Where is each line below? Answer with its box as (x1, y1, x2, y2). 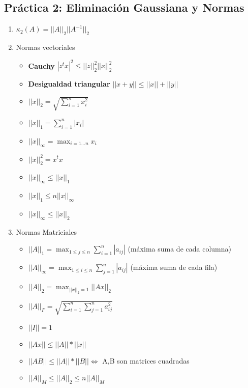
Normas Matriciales (16, 226, 77, 237)
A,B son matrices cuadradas (102, 355, 190, 366)
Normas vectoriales (16, 42, 75, 52)
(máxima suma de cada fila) (130, 262, 218, 272)
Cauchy (28, 60, 55, 71)
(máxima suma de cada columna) (128, 243, 231, 254)
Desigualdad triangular (28, 78, 110, 89)
